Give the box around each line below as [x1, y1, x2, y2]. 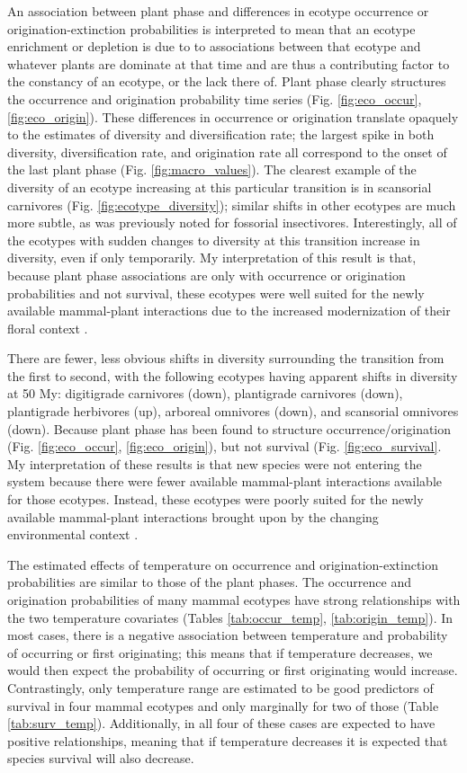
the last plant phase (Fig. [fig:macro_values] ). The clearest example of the [7, 160, 417, 179]
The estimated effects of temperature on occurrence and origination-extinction [7, 555, 439, 573]
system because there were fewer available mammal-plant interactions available [7, 472, 442, 491]
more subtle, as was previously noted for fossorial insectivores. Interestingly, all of [7, 213, 457, 232]
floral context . [7, 318, 88, 337]
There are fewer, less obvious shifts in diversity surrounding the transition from [7, 349, 445, 368]
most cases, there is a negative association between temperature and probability [7, 626, 448, 644]
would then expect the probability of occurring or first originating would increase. [7, 661, 458, 680]
